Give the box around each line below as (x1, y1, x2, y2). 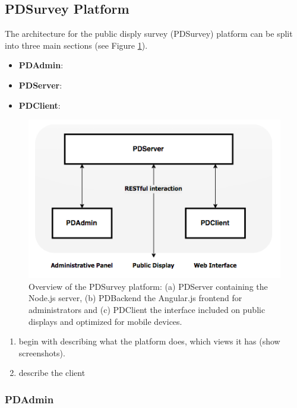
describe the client (18, 366, 86, 379)
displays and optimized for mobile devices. (29, 315, 182, 327)
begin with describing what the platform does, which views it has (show (18, 335, 280, 347)
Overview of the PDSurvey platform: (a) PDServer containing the (29, 280, 268, 292)
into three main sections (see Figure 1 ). (5, 39, 148, 51)
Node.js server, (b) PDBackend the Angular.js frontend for (29, 292, 242, 304)
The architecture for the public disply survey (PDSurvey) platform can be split (5, 27, 293, 40)
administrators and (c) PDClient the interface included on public (29, 303, 266, 315)
